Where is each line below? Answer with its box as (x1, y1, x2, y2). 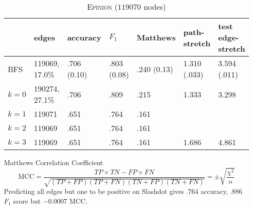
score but (13, 195, 41, 206)
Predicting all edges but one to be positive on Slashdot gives (4, 186, 184, 196)
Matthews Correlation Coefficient (4, 157, 103, 167)
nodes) (144, 1, 166, 12)
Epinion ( (87, 1, 118, 12)
